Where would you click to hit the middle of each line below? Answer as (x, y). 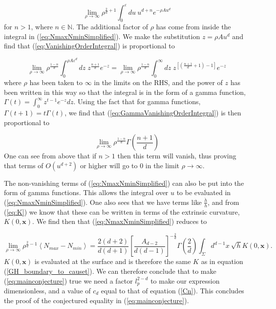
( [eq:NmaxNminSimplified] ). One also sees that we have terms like (103, 202)
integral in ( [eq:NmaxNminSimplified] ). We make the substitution (102, 36)
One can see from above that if (50, 156)
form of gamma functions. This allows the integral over (86, 192)
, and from (223, 202)
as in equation (222, 261)
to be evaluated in (204, 192)
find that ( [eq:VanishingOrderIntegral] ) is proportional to (89, 46)
